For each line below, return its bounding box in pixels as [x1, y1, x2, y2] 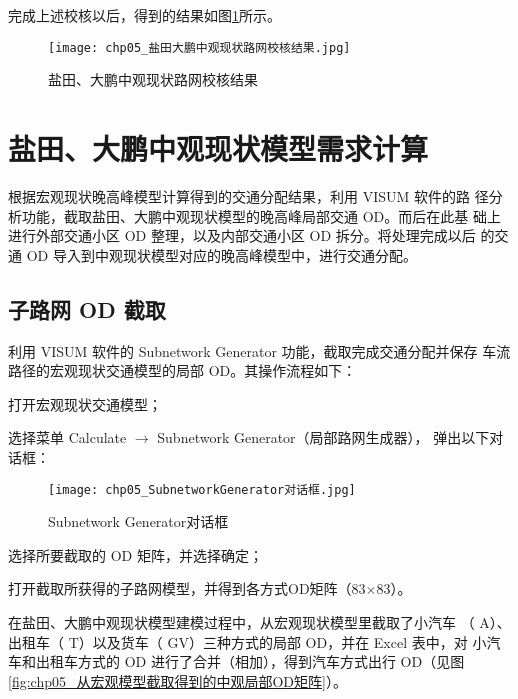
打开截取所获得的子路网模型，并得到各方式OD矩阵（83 [8, 578, 366, 599]
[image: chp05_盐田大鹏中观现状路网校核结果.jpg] [48, 40, 351, 55]
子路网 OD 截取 [8, 293, 166, 324]
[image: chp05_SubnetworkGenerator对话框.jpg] [48, 482, 356, 497]
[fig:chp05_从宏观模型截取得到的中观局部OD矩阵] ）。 [8, 670, 347, 691]
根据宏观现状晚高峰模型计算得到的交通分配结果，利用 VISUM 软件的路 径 [8, 185, 489, 206]
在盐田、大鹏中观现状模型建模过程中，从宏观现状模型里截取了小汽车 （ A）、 [8, 611, 511, 632]
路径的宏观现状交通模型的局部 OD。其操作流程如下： [8, 360, 357, 381]
